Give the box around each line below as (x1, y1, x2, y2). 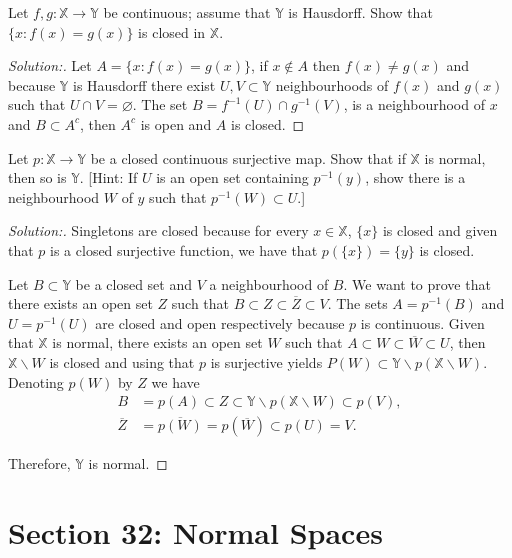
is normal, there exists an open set (52, 332, 263, 353)
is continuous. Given (360, 312, 485, 333)
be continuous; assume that (103, 2, 271, 22)
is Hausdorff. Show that (288, 2, 433, 22)
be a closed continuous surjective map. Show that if (90, 147, 406, 168)
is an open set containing (156, 167, 309, 188)
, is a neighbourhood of (343, 94, 485, 115)
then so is (8, 167, 67, 188)
